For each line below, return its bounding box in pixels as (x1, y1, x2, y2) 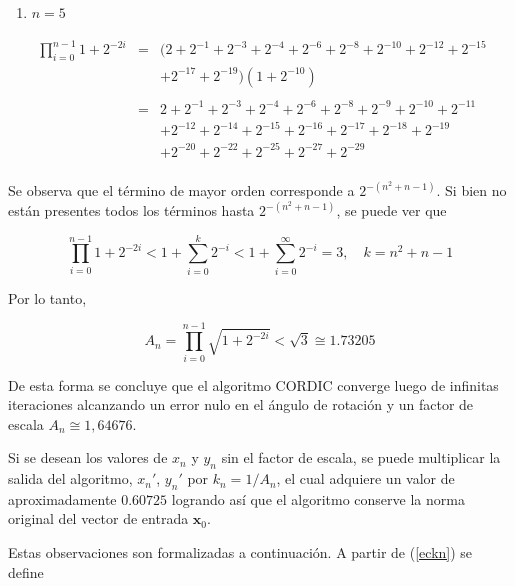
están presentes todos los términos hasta (8, 200, 255, 221)
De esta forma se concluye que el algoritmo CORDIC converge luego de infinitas (8, 374, 499, 395)
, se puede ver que (336, 200, 447, 221)
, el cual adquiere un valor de (276, 468, 455, 489)
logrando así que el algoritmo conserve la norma (171, 488, 465, 509)
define (8, 561, 44, 582)
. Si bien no (436, 180, 507, 201)
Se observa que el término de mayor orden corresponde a (8, 180, 355, 201)
